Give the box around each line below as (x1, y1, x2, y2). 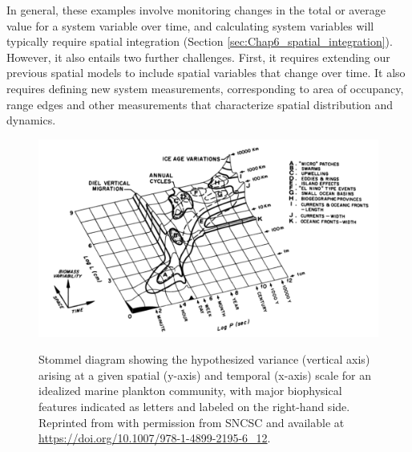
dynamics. (6, 112, 56, 128)
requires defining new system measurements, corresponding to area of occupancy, (6, 79, 404, 96)
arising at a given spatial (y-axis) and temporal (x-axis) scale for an (38, 366, 372, 383)
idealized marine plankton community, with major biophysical (38, 382, 342, 399)
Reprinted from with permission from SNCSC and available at (38, 413, 345, 430)
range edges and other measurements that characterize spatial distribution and (6, 96, 394, 112)
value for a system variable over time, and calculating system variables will (6, 17, 374, 34)
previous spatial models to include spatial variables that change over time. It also (6, 64, 406, 81)
